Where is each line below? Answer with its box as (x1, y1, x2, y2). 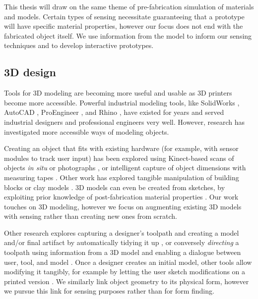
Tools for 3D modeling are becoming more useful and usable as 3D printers (4, 88, 232, 98)
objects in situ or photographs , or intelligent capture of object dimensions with (4, 162, 246, 173)
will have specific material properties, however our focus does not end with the (4, 21, 243, 31)
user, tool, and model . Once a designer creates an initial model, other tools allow (4, 256, 252, 267)
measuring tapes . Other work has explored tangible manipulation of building (4, 172, 239, 182)
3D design (4, 64, 56, 80)
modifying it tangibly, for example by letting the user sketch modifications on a (4, 266, 246, 277)
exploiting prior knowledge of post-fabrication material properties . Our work (4, 192, 239, 202)
